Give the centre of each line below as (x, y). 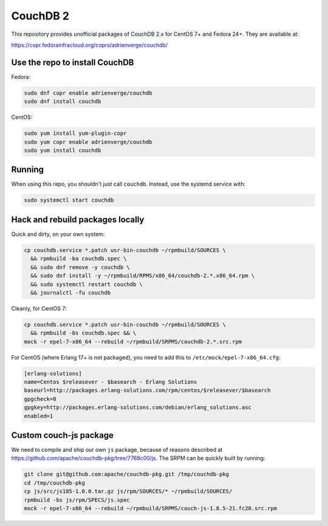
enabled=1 (39, 416)
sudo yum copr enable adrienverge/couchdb (88, 142)
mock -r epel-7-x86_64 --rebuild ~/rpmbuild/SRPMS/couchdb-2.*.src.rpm (133, 341)
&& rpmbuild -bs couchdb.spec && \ (84, 333)
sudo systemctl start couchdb (69, 200)
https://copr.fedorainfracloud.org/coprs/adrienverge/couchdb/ (90, 45)
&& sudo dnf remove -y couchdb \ (80, 267)
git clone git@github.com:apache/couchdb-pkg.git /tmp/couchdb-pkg (127, 474)
